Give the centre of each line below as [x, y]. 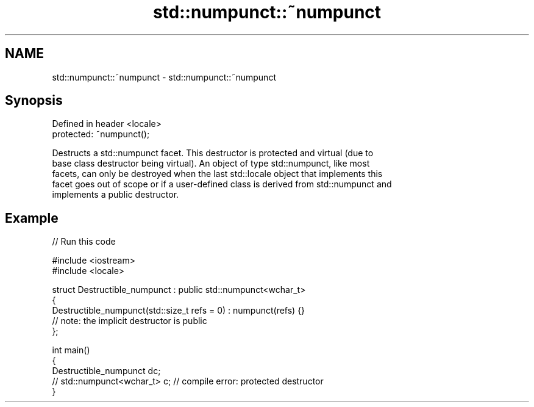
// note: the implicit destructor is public [130, 321]
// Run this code [84, 242]
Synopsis [34, 101]
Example [32, 218]
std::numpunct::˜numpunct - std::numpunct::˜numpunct [164, 77]
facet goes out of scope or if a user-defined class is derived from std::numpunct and [222, 184]
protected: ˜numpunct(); [101, 134]
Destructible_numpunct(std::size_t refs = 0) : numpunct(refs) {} [179, 311]
